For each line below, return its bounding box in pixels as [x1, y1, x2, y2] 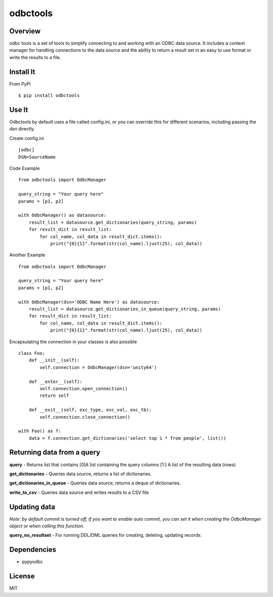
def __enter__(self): [28, 379, 83, 384]
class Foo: [18, 350, 45, 356]
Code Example [9, 165, 40, 171]
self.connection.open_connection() [39, 386, 128, 391]
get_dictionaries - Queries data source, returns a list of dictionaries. [9, 471, 152, 477]
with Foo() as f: [18, 428, 61, 434]
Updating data [9, 502, 56, 511]
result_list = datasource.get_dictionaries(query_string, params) [28, 219, 197, 225]
